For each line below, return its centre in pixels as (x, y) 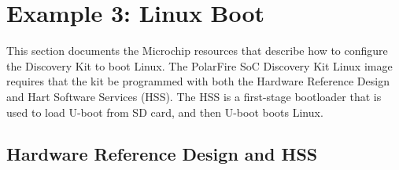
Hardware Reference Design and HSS (162, 154)
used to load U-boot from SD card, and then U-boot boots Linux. (165, 112)
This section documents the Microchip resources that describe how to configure (197, 51)
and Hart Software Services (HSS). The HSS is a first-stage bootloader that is (194, 96)
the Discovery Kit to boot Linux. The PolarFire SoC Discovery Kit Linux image (199, 65)
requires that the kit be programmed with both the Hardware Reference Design (198, 81)
